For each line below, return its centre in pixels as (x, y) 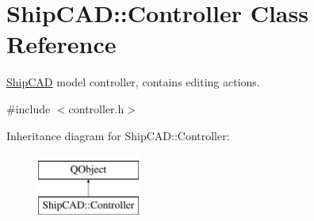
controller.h (96, 108)
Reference (61, 44)
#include (29, 108)
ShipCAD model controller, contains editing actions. (133, 82)
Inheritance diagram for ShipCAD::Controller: (118, 135)
